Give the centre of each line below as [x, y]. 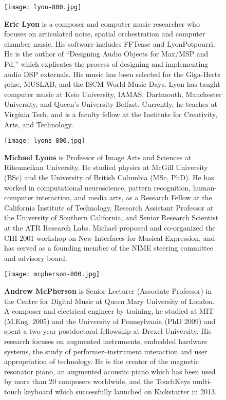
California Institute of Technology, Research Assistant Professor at [109, 207]
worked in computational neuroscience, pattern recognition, [98, 187]
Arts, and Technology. [39, 124]
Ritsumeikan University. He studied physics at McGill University [106, 167]
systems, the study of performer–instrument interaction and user [106, 351]
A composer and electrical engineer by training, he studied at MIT [109, 311]
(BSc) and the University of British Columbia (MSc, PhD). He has [109, 177]
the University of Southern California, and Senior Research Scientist [111, 217]
